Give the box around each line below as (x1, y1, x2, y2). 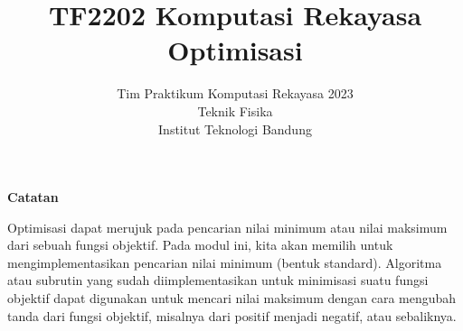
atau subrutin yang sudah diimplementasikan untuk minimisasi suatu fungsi (7, 271, 429, 290)
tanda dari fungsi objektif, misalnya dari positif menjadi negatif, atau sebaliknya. (7, 306, 457, 325)
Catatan (7, 188, 59, 207)
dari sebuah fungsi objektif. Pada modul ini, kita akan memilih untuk (7, 235, 393, 254)
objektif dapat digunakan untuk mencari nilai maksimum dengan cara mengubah (7, 289, 457, 308)
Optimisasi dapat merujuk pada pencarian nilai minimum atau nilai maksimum (7, 217, 448, 236)
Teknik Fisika (197, 101, 273, 120)
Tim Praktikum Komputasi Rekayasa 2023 (117, 84, 354, 103)
